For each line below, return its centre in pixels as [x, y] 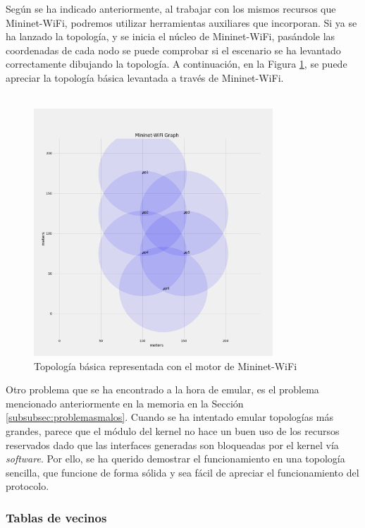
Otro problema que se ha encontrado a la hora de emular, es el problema [162, 389]
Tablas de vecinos [56, 517]
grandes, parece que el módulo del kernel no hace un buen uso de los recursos [173, 430]
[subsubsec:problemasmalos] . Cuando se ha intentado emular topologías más [170, 417]
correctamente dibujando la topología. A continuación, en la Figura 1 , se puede [177, 64]
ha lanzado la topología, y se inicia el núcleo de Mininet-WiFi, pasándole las [171, 36]
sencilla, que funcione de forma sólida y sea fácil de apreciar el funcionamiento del [182, 472]
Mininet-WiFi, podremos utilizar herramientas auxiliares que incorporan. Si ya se [181, 22]
